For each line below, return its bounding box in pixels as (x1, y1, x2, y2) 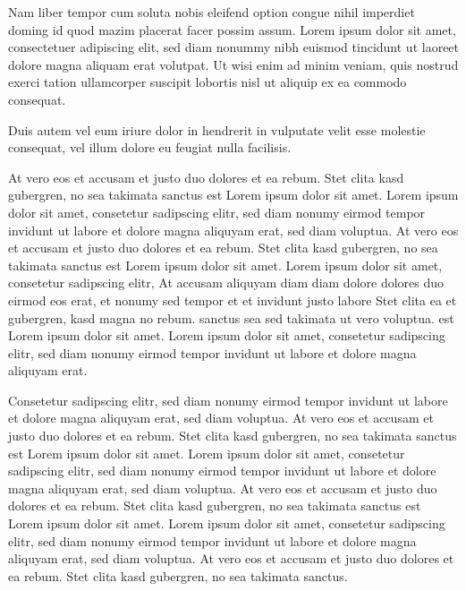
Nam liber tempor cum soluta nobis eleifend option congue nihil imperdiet (8, 3, 415, 21)
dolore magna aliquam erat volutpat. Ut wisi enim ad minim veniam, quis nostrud (8, 55, 459, 73)
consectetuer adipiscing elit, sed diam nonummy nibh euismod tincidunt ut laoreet (8, 38, 460, 56)
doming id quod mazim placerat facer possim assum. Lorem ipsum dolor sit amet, (8, 20, 456, 39)
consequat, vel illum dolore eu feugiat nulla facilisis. (8, 138, 292, 157)
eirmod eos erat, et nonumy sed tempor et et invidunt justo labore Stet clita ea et (8, 290, 457, 309)
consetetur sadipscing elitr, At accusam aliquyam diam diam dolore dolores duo (8, 273, 445, 292)
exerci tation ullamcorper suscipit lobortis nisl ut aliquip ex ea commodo (8, 73, 407, 91)
